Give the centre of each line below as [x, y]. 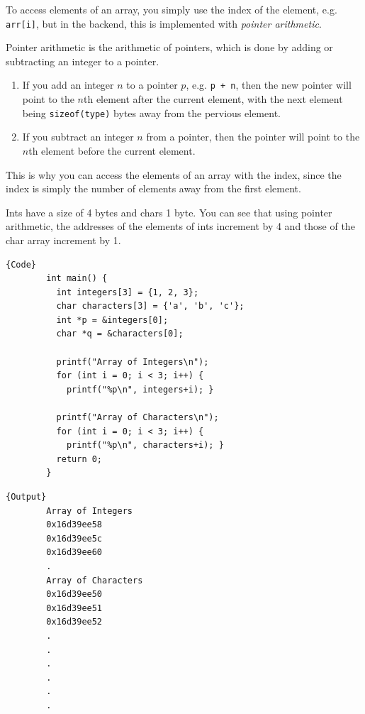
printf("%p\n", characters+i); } [145, 445]
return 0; [79, 459]
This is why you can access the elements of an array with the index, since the [174, 174]
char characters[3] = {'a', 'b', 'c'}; [150, 306]
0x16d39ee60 [74, 553]
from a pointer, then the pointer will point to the [253, 137]
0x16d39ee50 [74, 594]
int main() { [77, 279]
